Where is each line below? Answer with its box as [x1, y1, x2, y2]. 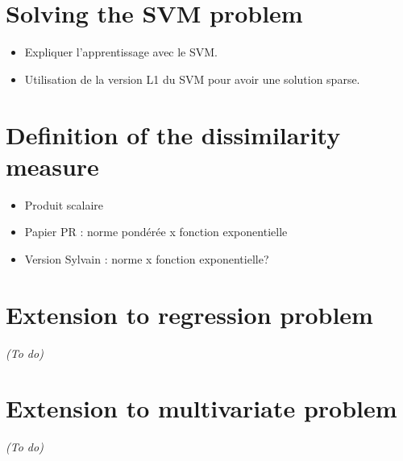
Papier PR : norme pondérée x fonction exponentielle [24, 223, 288, 240]
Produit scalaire [24, 196, 103, 213]
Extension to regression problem [6, 297, 373, 330]
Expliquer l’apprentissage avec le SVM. [24, 44, 218, 60]
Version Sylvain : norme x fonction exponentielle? [24, 250, 269, 267]
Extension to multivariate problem [6, 392, 397, 425]
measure [6, 149, 99, 182]
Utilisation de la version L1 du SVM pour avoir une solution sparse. [24, 70, 360, 87]
